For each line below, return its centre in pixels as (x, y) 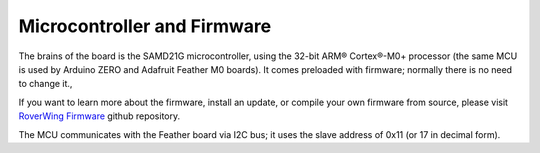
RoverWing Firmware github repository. (99, 116)
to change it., (45, 84)
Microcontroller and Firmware (145, 26)
